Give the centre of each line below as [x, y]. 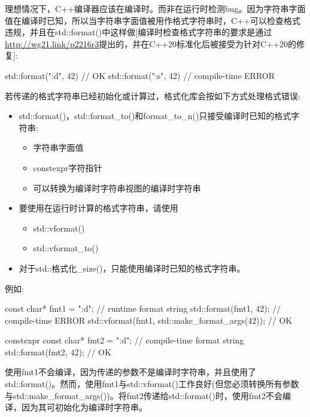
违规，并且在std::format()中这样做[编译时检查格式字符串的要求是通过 [139, 32]
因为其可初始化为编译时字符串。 [84, 407]
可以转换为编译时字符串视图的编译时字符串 [117, 188]
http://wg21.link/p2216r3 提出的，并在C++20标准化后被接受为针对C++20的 [151, 43]
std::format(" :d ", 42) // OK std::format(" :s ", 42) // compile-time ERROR [140, 75]
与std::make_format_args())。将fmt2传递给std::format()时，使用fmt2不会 [144, 395]
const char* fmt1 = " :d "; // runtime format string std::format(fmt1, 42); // [143, 308]
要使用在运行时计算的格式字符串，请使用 [98, 208]
